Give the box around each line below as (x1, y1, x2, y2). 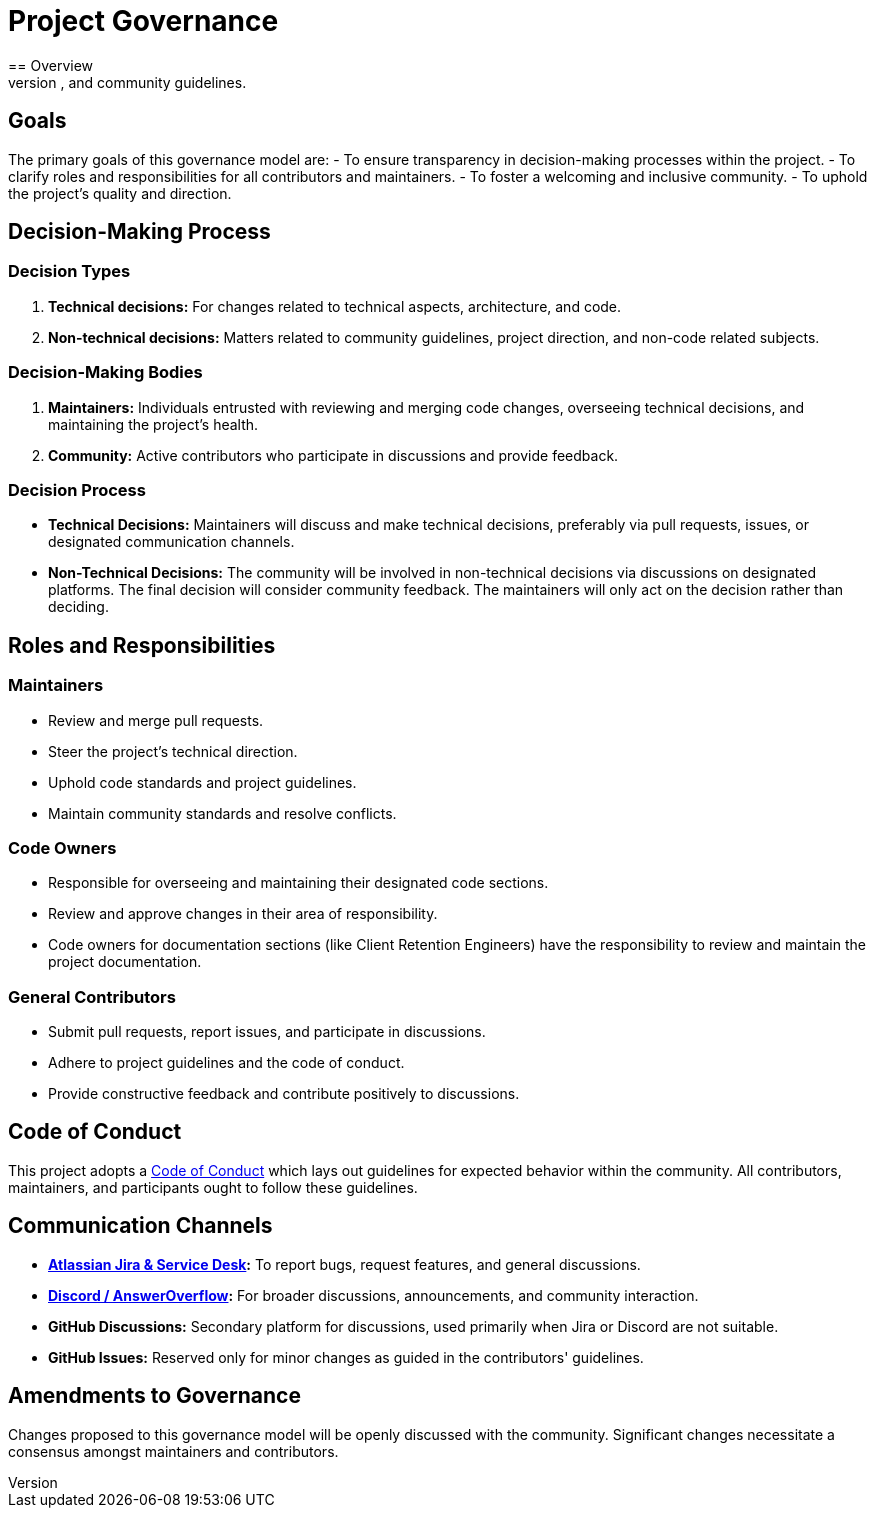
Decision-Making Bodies (8, 362, 203, 383)
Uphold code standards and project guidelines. (48, 773, 357, 791)
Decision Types (8, 261, 131, 282)
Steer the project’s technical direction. (48, 742, 298, 760)
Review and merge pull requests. (48, 711, 264, 729)
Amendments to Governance (8, 1383, 301, 1409)
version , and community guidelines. (8, 73, 247, 91)
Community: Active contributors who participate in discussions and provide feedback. (48, 446, 619, 464)
